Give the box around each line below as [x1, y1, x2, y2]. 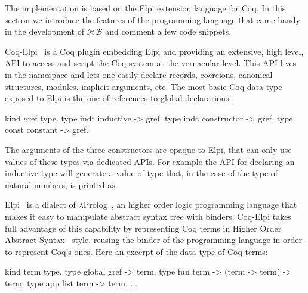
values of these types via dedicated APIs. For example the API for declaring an [5, 155, 295, 167]
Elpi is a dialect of [5, 198, 76, 211]
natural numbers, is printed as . [5, 178, 121, 191]
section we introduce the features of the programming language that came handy [5, 13, 300, 26]
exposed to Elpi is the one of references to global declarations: [5, 92, 232, 104]
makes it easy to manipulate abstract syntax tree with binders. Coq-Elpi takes [5, 210, 291, 222]
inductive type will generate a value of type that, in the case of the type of [5, 167, 278, 179]
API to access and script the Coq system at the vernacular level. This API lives [5, 57, 297, 69]
